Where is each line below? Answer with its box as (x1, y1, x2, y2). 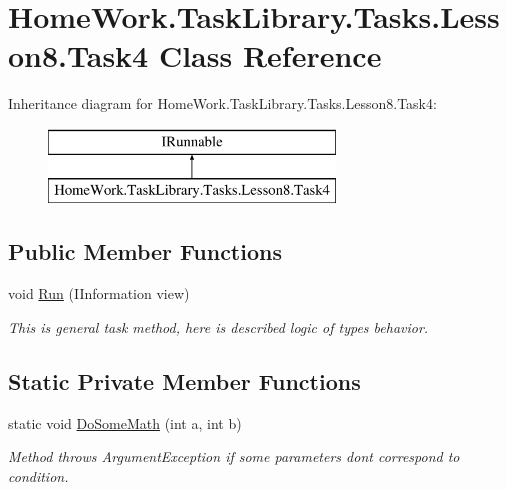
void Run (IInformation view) (8, 283, 190, 304)
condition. (8, 465, 69, 486)
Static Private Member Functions (8, 365, 361, 396)
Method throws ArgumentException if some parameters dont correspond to (8, 446, 460, 467)
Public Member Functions (8, 236, 282, 267)
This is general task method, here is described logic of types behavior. (8, 316, 429, 337)
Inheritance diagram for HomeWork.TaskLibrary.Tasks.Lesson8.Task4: (8, 93, 437, 114)
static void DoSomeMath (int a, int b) (8, 412, 242, 433)
